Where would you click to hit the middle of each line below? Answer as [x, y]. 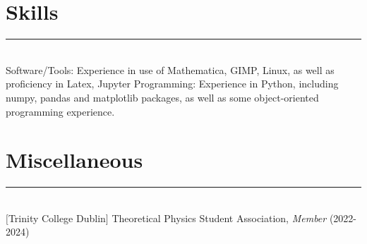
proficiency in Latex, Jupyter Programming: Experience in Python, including [172, 84]
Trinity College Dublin [57, 218]
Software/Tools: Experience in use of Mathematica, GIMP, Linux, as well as [170, 69]
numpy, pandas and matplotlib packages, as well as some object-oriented [162, 97]
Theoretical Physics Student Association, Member [219, 218]
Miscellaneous [74, 160]
